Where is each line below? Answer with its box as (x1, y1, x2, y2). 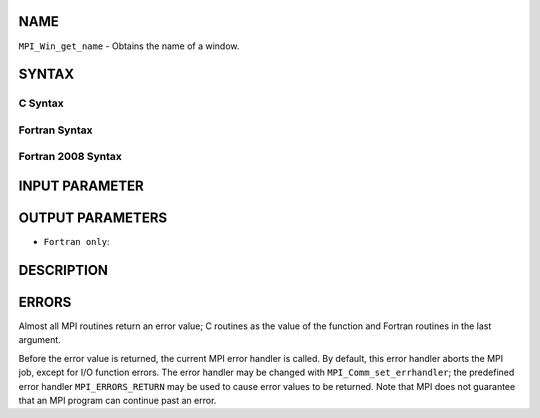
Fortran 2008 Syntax (18, 150, 122, 164)
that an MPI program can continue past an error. (18, 395, 217, 407)
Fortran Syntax (18, 123, 93, 137)
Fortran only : (43, 236, 110, 248)
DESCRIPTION (18, 261, 109, 279)
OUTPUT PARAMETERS (18, 210, 168, 227)
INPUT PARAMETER (18, 178, 144, 195)
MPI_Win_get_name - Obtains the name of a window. (18, 40, 240, 52)
